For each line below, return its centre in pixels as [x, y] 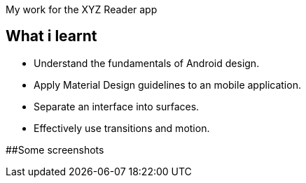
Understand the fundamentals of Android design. [147, 63]
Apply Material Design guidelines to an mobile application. [167, 85]
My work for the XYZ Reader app [82, 9]
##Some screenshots [55, 149]
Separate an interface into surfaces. [117, 106]
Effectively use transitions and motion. [122, 128]
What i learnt [51, 36]
